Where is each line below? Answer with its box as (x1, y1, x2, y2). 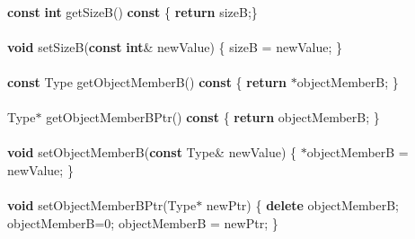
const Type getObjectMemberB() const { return (7, 72, 287, 91)
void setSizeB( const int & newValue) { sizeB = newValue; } (7, 37, 343, 56)
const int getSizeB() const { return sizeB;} (7, 2, 258, 21)
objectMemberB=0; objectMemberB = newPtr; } (7, 213, 278, 232)
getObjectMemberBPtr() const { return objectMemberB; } (46, 108, 380, 127)
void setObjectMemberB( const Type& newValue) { (7, 143, 297, 162)
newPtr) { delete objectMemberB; (206, 196, 399, 215)
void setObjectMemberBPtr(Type (7, 196, 197, 215)
